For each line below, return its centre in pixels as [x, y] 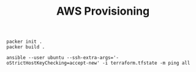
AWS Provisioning [103, 11]
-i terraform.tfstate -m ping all [146, 63]
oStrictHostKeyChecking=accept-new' [53, 63]
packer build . [26, 47]
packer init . [24, 42]
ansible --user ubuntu [35, 58]
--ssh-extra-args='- [93, 58]
